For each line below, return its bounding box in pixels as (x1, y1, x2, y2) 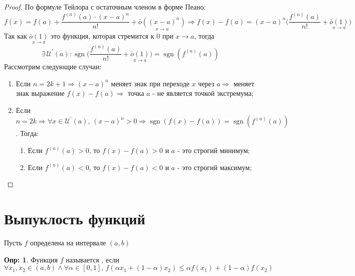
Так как (4, 30, 27, 41)
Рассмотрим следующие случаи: (4, 61, 102, 72)
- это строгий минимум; (177, 145, 250, 156)
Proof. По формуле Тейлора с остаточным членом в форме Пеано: (4, 2, 206, 12)
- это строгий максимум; (177, 162, 252, 172)
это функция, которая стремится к (51, 30, 154, 41)
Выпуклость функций (4, 208, 145, 228)
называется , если (66, 254, 120, 264)
